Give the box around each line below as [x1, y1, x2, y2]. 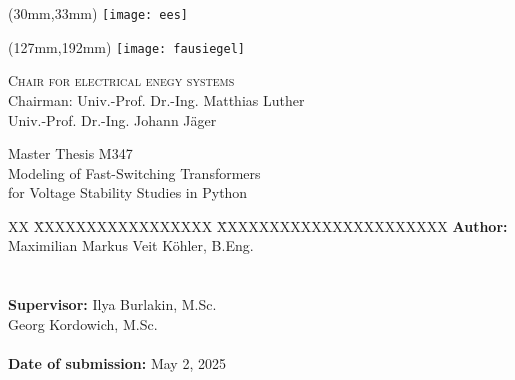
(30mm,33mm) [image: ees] [8, 3, 188, 23]
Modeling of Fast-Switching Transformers [8, 162, 261, 183]
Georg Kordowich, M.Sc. [8, 313, 158, 334]
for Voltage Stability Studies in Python [8, 182, 248, 203]
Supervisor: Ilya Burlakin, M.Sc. [8, 294, 217, 315]
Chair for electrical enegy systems [8, 70, 235, 91]
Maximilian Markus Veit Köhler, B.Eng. [8, 235, 254, 256]
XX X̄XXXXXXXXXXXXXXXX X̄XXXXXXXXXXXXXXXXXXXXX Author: [8, 215, 508, 236]
